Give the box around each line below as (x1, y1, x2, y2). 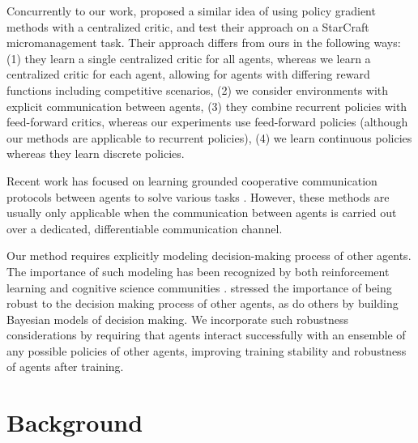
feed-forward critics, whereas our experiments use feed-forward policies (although (6, 113, 408, 130)
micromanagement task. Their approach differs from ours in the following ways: (6, 34, 401, 51)
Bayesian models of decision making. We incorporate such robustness (6, 310, 349, 327)
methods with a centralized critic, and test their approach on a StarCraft (6, 18, 369, 35)
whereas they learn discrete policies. (6, 145, 185, 162)
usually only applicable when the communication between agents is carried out (6, 204, 397, 221)
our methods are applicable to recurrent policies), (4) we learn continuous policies (6, 129, 412, 146)
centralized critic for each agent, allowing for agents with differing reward (6, 66, 370, 83)
